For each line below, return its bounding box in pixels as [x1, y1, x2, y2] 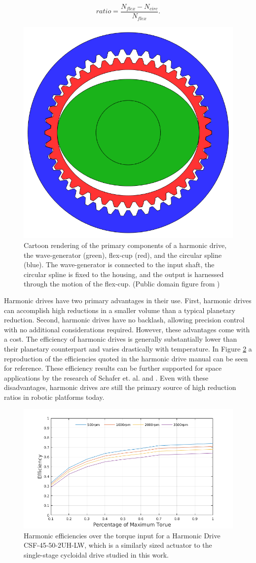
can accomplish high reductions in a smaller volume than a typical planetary [4, 305, 235, 315]
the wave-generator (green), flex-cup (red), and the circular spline [24, 249, 222, 260]
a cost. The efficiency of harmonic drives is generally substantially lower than [4, 334, 237, 344]
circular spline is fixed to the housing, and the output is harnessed [24, 269, 224, 279]
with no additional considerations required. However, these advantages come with [4, 324, 250, 334]
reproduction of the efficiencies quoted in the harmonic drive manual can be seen [4, 353, 248, 363]
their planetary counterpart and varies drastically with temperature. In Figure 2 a [4, 343, 252, 353]
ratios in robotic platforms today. [4, 391, 105, 402]
